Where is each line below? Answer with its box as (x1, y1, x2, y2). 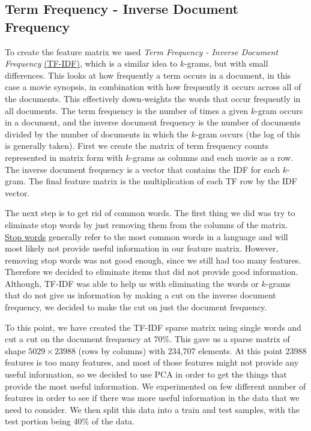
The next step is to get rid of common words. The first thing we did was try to (5, 206, 295, 219)
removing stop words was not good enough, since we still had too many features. (5, 253, 301, 266)
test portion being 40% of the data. (5, 415, 134, 427)
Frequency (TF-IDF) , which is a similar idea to (5, 57, 178, 70)
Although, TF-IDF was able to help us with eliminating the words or (5, 277, 259, 289)
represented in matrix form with (5, 151, 123, 163)
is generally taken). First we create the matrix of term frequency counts (5, 139, 268, 152)
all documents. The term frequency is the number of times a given (5, 104, 249, 116)
